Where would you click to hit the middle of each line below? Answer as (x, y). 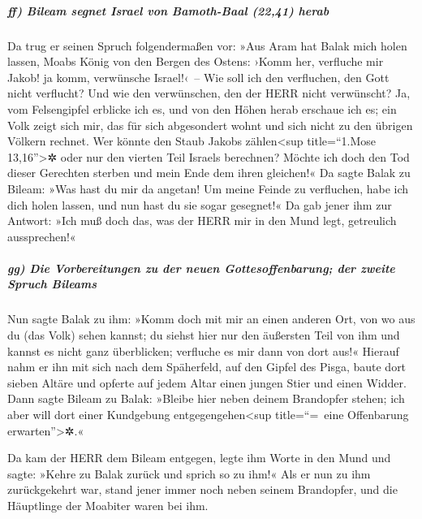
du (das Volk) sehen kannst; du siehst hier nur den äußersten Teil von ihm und (204, 335)
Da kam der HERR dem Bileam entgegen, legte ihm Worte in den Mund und (199, 458)
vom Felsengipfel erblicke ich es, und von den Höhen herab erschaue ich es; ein (202, 108)
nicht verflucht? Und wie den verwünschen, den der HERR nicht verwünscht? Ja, (209, 93)
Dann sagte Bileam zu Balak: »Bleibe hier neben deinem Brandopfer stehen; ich (206, 398)
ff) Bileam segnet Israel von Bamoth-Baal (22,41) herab (168, 10)
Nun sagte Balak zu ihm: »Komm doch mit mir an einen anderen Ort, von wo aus (211, 319)
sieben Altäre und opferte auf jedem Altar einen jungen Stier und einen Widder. (207, 382)
